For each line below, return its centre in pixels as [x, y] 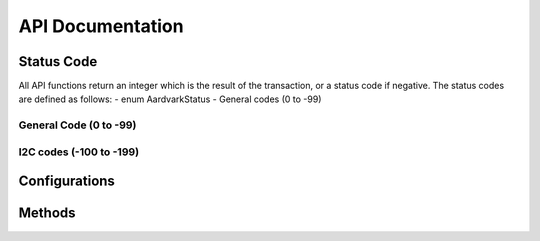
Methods [47, 213]
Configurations [66, 181]
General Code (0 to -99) [77, 125]
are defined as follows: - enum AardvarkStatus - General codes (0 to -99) [170, 99]
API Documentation [101, 26]
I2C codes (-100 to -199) [79, 152]
